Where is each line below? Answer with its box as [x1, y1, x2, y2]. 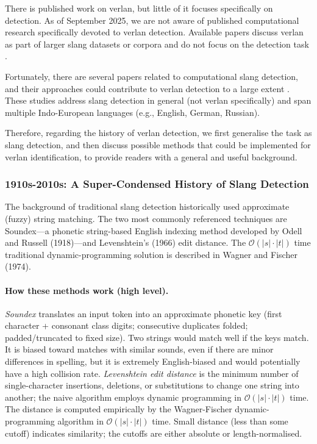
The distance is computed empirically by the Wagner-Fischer [5, 403, 232, 415]
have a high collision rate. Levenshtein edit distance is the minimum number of [5, 367, 299, 379]
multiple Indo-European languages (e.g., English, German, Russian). [5, 106, 260, 118]
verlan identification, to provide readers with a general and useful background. [5, 150, 297, 163]
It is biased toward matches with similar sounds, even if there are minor [5, 343, 274, 356]
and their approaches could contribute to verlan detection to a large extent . [5, 82, 290, 95]
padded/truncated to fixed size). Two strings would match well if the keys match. [5, 331, 309, 343]
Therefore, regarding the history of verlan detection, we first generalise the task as [5, 126, 312, 139]
